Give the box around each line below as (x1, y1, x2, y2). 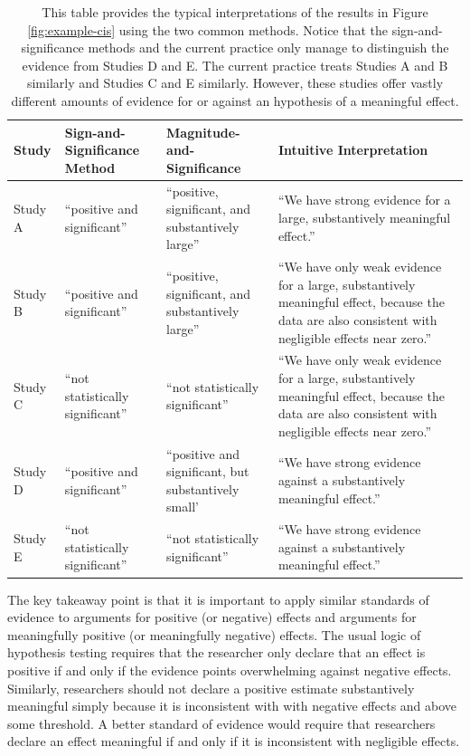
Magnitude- (166, 122, 240, 141)
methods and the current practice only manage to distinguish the (88, 38, 449, 57)
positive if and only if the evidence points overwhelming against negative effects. (7, 660, 452, 679)
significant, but (166, 462, 249, 481)
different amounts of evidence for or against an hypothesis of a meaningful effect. (11, 91, 459, 110)
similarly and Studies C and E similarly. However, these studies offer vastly (26, 73, 444, 92)
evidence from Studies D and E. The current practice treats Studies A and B (22, 55, 448, 74)
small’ (166, 497, 199, 516)
